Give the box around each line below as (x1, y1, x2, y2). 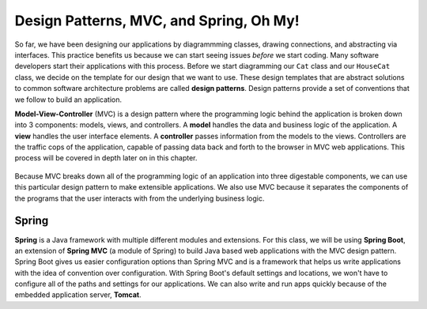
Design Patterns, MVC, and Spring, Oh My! (14, 12, 300, 29)
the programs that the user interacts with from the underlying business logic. (14, 194, 265, 203)
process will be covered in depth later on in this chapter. (14, 153, 198, 163)
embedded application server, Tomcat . (14, 290, 142, 300)
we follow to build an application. (14, 95, 123, 104)
